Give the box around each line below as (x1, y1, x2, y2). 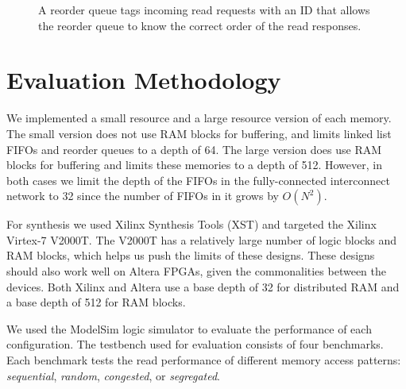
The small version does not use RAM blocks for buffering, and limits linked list (6, 125, 392, 141)
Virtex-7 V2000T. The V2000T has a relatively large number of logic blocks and (6, 231, 397, 248)
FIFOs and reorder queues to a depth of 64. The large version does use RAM (6, 141, 382, 157)
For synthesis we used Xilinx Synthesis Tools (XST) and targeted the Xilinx (6, 216, 377, 233)
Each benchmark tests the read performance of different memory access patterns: (6, 352, 401, 368)
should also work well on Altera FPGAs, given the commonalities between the (6, 263, 387, 279)
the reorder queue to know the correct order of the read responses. (38, 17, 362, 33)
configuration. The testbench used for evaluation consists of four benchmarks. (6, 336, 384, 352)
